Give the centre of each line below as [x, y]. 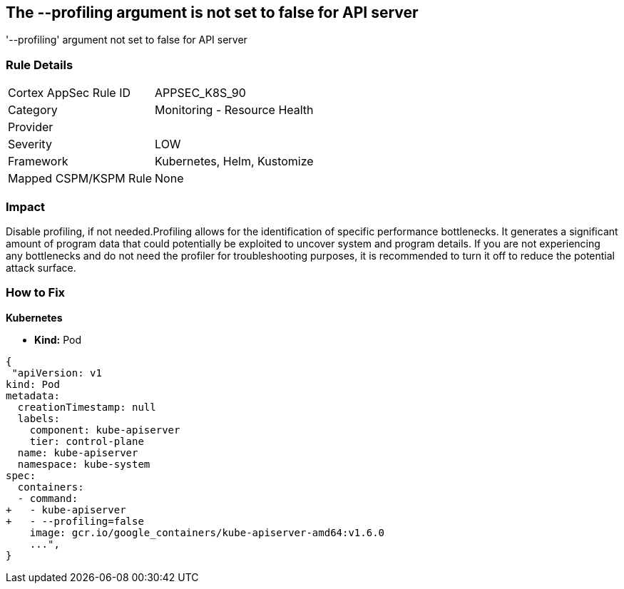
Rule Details [40, 65]
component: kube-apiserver [105, 430]
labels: [39, 418]
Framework [38, 162]
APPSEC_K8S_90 [200, 93]
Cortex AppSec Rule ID [70, 93]
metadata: [33, 395]
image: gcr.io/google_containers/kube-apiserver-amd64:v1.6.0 [207, 532]
